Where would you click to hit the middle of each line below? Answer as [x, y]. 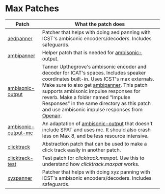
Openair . [52, 116]
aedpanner [20, 38]
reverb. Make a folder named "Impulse [86, 97]
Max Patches [32, 9]
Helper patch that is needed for [78, 52]
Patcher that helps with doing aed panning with [96, 32]
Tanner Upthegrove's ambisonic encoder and [94, 67]
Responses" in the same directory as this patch [96, 103]
